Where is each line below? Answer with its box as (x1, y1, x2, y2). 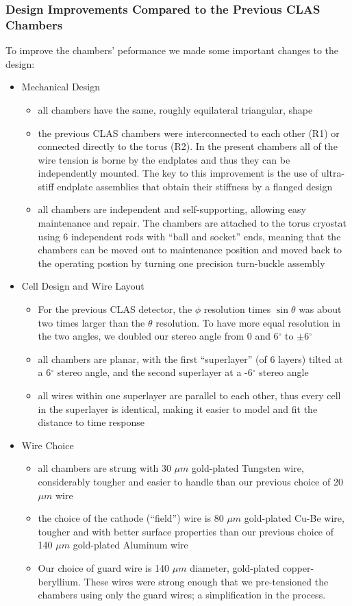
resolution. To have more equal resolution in (155, 315, 340, 329)
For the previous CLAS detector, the (38, 302, 192, 316)
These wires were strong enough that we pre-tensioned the (84, 574, 329, 588)
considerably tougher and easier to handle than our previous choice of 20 (38, 474, 343, 488)
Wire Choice (21, 438, 74, 452)
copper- (282, 560, 314, 575)
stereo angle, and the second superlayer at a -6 (57, 365, 253, 379)
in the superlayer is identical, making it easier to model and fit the (38, 401, 318, 416)
